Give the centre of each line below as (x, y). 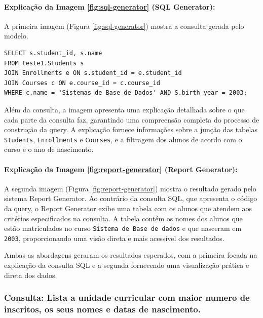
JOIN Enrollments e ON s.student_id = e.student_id (93, 73)
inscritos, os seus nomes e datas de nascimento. (102, 309)
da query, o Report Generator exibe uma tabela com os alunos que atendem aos (128, 208)
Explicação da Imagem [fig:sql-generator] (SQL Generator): (110, 6)
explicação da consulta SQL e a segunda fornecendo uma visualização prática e (127, 265)
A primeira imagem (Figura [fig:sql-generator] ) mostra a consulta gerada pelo (124, 26)
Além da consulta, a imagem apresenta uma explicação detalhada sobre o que (124, 109)
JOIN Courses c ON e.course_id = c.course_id (82, 83)
